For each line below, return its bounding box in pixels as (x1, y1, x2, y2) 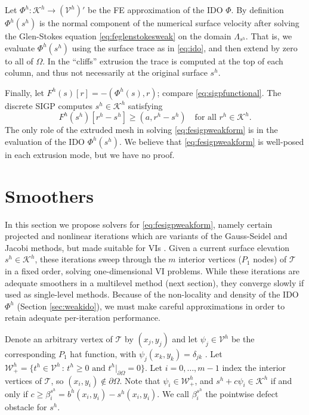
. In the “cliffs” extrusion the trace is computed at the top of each (42, 54, 283, 67)
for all (194, 113, 217, 122)
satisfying (128, 99, 163, 112)
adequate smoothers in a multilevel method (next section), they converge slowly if (5, 276, 304, 289)
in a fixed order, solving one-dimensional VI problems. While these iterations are (5, 265, 300, 277)
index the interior (222, 361, 286, 373)
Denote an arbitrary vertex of (5, 333, 113, 345)
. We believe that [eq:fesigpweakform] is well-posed (119, 135, 304, 147)
